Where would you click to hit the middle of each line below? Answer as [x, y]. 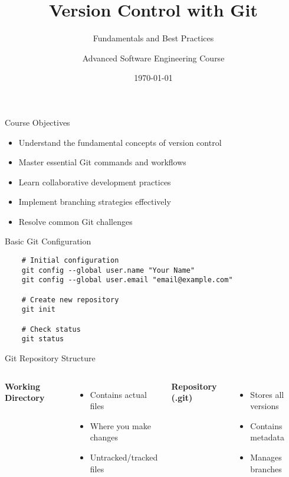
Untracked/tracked [124, 457]
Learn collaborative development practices [95, 182]
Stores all [267, 394]
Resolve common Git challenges [75, 221]
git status [43, 339]
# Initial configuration [70, 261]
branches [266, 468]
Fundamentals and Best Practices [153, 38]
